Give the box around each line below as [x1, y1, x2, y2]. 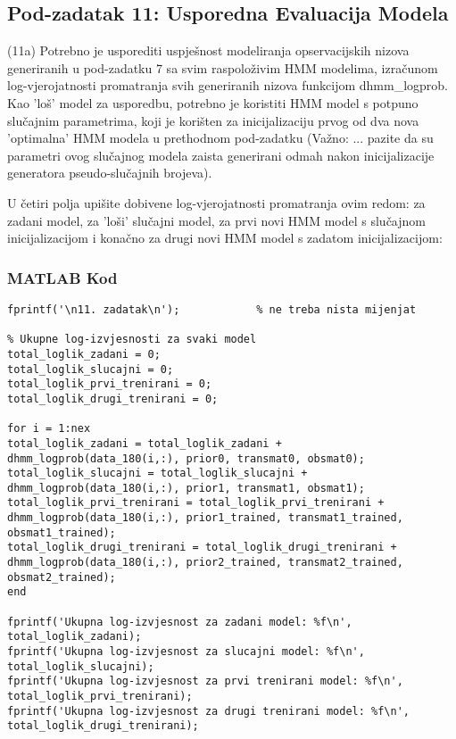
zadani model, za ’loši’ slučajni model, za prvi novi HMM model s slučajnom [7, 211, 426, 229]
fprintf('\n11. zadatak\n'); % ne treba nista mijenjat [7, 303, 417, 316]
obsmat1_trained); [7, 526, 116, 539]
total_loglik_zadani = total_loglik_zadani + [7, 436, 282, 450]
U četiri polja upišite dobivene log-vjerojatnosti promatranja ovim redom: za [7, 193, 426, 212]
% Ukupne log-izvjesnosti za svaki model [7, 333, 257, 346]
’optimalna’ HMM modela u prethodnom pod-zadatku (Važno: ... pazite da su [7, 129, 434, 147]
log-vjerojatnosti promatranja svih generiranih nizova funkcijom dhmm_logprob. [7, 76, 448, 95]
